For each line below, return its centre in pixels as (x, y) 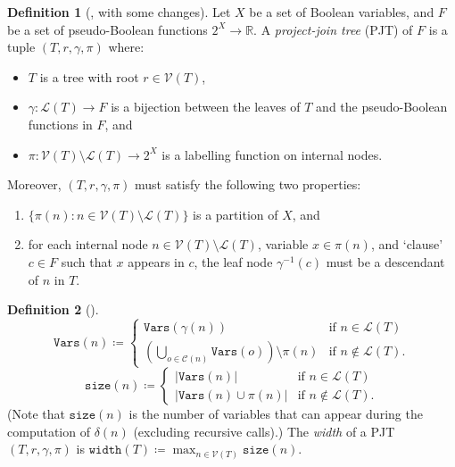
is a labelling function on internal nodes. (272, 154)
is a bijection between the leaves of (206, 107)
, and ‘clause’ (407, 244)
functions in (60, 124)
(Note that (36, 414)
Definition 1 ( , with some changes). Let (119, 12)
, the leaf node (233, 261)
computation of (49, 431)
